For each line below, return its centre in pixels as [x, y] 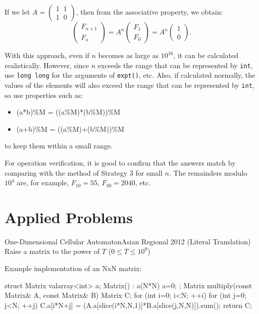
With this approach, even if [47, 55]
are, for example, [43, 182]
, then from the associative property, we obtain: [149, 12]
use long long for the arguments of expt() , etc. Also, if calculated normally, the [130, 75]
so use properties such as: [44, 95]
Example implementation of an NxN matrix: [73, 268]
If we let [17, 12]
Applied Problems [69, 217]
